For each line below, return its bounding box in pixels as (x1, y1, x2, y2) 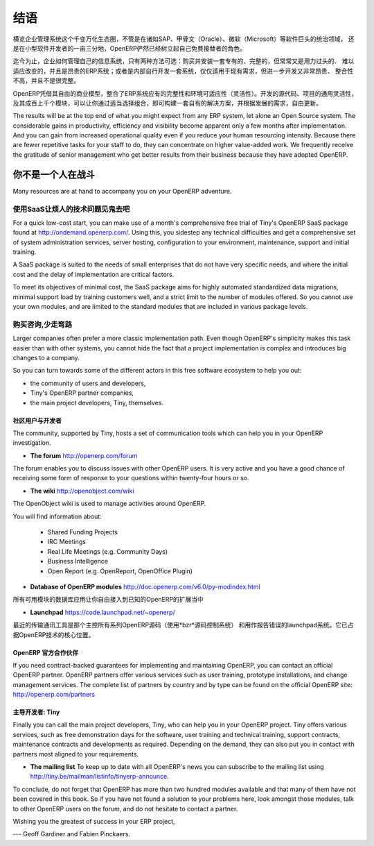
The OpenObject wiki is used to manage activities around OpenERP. (12, 500, 206, 508)
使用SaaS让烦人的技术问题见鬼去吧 (12, 204, 130, 214)
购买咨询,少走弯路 (12, 319, 73, 329)
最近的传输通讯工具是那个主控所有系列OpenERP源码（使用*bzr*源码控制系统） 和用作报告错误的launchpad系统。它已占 (12, 621, 354, 629)
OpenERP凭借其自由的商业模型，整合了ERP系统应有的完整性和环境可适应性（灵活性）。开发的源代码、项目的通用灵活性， (12, 89, 358, 97)
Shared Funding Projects (47, 528, 118, 536)
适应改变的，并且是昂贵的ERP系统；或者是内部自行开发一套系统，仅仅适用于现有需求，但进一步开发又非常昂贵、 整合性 (12, 67, 354, 75)
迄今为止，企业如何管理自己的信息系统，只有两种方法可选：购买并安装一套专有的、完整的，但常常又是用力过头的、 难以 (12, 57, 355, 65)
